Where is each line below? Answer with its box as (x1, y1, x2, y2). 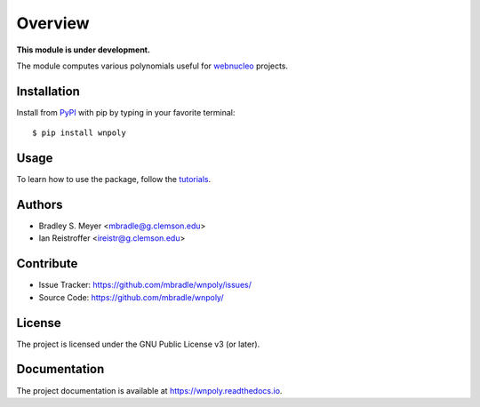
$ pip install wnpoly (32, 128, 126, 138)
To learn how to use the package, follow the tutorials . (16, 174, 212, 185)
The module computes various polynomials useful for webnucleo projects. (16, 60, 289, 71)
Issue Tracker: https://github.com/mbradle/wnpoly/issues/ (38, 280, 252, 291)
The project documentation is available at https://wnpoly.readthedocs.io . (16, 385, 283, 395)
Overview (16, 13, 90, 33)
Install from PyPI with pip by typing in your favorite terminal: (16, 107, 236, 117)
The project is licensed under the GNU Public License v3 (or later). (16, 339, 260, 349)
